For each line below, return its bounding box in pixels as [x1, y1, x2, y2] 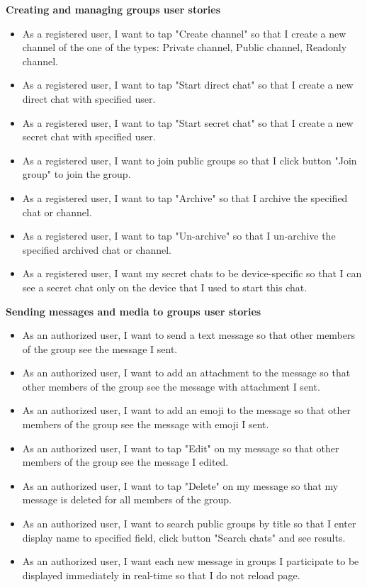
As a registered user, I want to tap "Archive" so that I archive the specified [22, 190, 348, 205]
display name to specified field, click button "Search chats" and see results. [22, 530, 346, 544]
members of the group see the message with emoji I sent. [22, 417, 269, 432]
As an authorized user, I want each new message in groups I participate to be [22, 554, 359, 569]
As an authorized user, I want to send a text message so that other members [22, 328, 356, 342]
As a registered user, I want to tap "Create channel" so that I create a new [22, 26, 346, 40]
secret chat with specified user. [22, 129, 156, 144]
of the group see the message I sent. [22, 341, 178, 356]
